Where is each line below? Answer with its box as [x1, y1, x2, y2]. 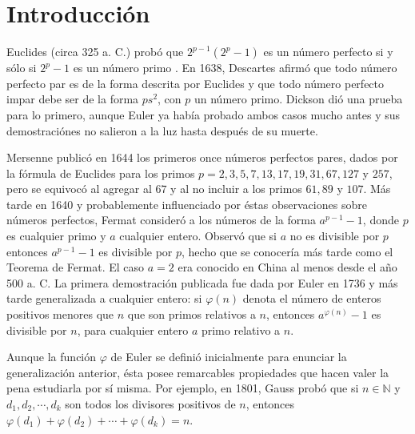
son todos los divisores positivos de [65, 396, 236, 412]
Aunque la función [6, 348, 97, 365]
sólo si [6, 59, 37, 76]
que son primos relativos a [127, 306, 256, 323]
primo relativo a [201, 321, 281, 338]
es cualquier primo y [6, 227, 106, 244]
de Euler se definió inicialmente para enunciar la [110, 348, 347, 365]
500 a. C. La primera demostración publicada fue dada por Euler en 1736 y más [6, 274, 398, 291]
